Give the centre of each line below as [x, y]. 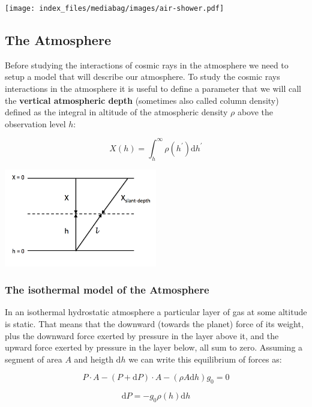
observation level [35, 123]
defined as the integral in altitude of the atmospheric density [116, 112]
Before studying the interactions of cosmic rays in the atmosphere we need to [147, 65]
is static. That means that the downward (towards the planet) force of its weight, [154, 324]
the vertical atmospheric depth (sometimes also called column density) [142, 100]
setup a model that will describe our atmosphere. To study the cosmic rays [142, 77]
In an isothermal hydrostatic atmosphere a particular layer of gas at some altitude [156, 312]
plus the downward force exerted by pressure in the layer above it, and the [142, 335]
